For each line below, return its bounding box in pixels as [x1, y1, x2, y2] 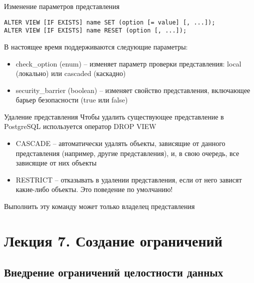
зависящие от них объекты [15, 157, 97, 168]
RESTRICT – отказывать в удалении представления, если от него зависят [15, 174, 242, 184]
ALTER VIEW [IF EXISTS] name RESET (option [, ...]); [4, 27, 187, 34]
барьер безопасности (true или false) [15, 94, 128, 105]
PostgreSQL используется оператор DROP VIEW [4, 121, 156, 131]
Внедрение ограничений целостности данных [4, 264, 223, 280]
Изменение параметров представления [4, 1, 120, 11]
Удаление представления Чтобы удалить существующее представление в [4, 111, 224, 121]
